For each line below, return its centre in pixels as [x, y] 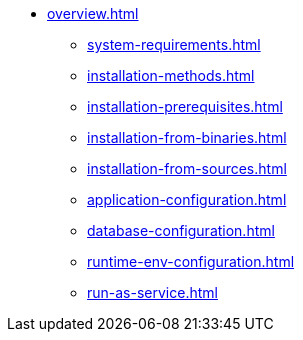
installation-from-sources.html [187, 168]
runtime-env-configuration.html [191, 261]
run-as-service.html [152, 292]
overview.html [93, 13]
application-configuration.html [187, 199]
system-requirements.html [174, 44]
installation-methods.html [171, 75]
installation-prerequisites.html [185, 106]
